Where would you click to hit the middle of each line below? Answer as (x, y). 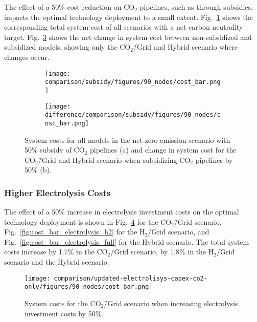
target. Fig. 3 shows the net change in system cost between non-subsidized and (128, 37)
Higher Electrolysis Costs (57, 192)
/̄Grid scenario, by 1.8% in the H (162, 252)
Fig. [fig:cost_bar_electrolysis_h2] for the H (75, 232)
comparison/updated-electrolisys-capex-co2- (131, 278)
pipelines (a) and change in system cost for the (163, 150)
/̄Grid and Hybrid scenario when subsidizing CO (114, 159)
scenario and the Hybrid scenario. (57, 262)
